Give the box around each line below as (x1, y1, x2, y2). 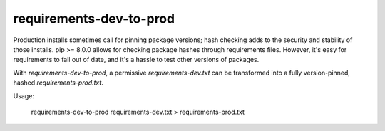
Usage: (13, 91, 35, 100)
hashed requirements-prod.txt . (13, 78, 103, 87)
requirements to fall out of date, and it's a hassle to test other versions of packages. (13, 56, 260, 64)
